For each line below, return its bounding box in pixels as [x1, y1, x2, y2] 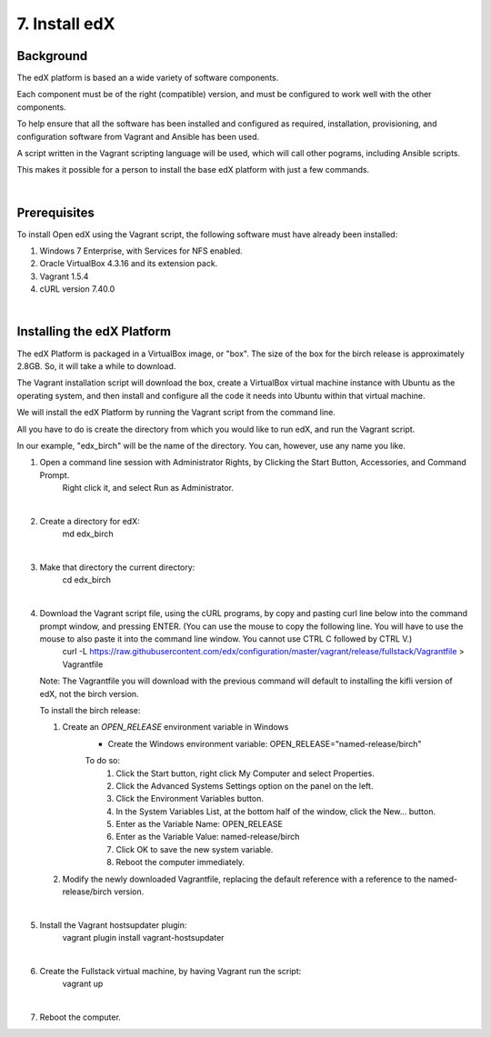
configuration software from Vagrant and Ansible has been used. [16, 131, 260, 142]
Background [16, 48, 88, 64]
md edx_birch [62, 528, 114, 540]
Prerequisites [16, 204, 95, 220]
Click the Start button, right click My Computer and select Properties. [115, 768, 375, 779]
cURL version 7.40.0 [39, 284, 115, 294]
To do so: [85, 755, 120, 766]
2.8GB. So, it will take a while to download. [16, 360, 176, 372]
